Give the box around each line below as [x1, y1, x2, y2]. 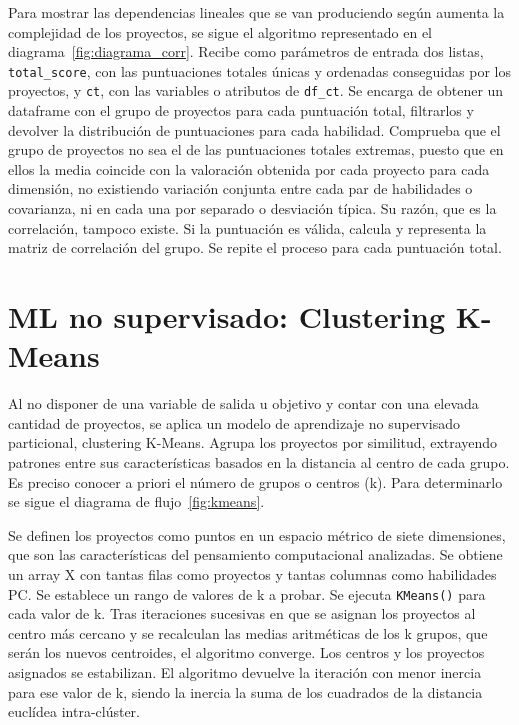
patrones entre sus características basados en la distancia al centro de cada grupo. [8, 451, 510, 472]
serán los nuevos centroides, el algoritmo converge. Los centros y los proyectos [8, 642, 485, 663]
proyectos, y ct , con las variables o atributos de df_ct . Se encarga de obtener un [8, 80, 504, 101]
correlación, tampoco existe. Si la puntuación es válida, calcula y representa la [8, 217, 487, 238]
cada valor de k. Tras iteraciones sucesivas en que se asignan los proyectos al [8, 603, 476, 624]
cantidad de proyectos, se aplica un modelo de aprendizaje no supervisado [8, 412, 460, 433]
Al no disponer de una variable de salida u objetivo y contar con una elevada [8, 393, 479, 414]
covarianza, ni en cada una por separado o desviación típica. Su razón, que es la [8, 198, 497, 219]
